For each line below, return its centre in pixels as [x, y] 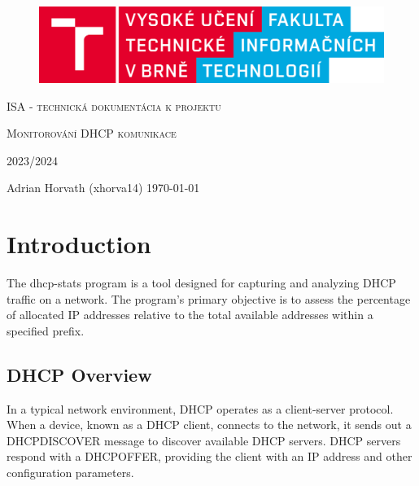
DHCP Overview [79, 374]
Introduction [79, 244]
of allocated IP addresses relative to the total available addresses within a [190, 315]
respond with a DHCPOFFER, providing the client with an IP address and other [209, 456]
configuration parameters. [70, 473]
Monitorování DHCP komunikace [92, 133]
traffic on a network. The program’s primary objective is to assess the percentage [209, 298]
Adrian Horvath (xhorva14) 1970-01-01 [103, 188]
